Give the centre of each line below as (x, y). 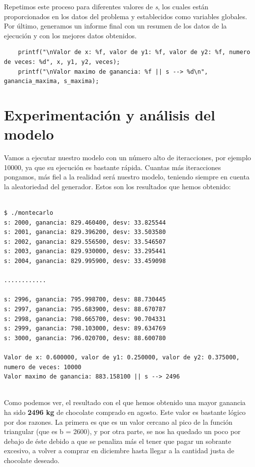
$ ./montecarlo (29, 213)
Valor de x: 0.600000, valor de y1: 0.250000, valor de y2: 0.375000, (122, 357)
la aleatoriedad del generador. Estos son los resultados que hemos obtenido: (117, 186)
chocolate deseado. (32, 460)
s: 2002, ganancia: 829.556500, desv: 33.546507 (85, 242)
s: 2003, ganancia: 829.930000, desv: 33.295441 (85, 251)
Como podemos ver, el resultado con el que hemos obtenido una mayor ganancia (125, 402)
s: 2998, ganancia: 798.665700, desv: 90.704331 (85, 319)
